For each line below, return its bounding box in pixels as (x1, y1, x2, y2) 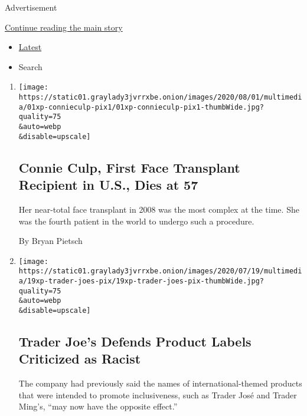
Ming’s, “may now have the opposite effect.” (18, 400, 178, 412)
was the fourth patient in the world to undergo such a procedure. (18, 214, 254, 227)
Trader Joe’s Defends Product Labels (18, 332, 252, 351)
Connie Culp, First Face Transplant (18, 158, 240, 176)
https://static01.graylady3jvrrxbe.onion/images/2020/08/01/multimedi (18, 93, 302, 102)
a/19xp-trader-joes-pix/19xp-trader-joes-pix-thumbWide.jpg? (18, 277, 264, 285)
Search (18, 60, 43, 72)
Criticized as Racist (18, 349, 141, 368)
